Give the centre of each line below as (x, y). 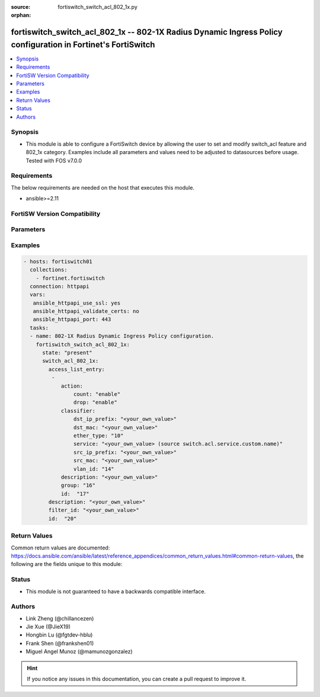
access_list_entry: (76, 369)
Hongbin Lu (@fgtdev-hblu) (59, 635)
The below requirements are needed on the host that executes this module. (103, 187)
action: (72, 386)
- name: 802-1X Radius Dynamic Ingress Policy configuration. (122, 336)
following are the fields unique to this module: (67, 564)
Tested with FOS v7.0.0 (54, 161)
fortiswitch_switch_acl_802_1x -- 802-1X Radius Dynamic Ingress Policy (147, 32)
